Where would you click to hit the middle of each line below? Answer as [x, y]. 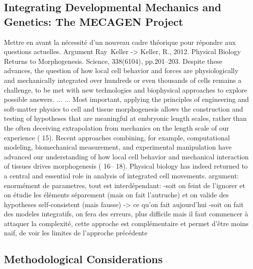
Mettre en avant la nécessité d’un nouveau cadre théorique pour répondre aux [120, 42]
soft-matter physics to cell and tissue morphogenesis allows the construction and [124, 108]
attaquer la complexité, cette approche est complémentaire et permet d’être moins [126, 223]
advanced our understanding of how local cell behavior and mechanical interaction [126, 156]
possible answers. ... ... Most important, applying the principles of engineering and [126, 99]
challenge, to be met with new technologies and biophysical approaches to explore [126, 89]
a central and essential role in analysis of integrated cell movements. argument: [121, 175]
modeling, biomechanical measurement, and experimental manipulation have [118, 147]
